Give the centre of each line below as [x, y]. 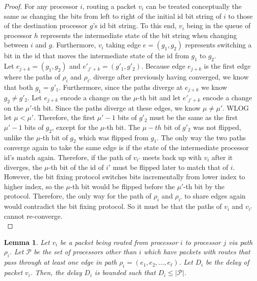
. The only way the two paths [201, 137]
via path [240, 242]
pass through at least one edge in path [60, 262]
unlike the [19, 137]
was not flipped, [217, 127]
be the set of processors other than [85, 252]
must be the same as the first [194, 117]
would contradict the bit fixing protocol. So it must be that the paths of [113, 206]
